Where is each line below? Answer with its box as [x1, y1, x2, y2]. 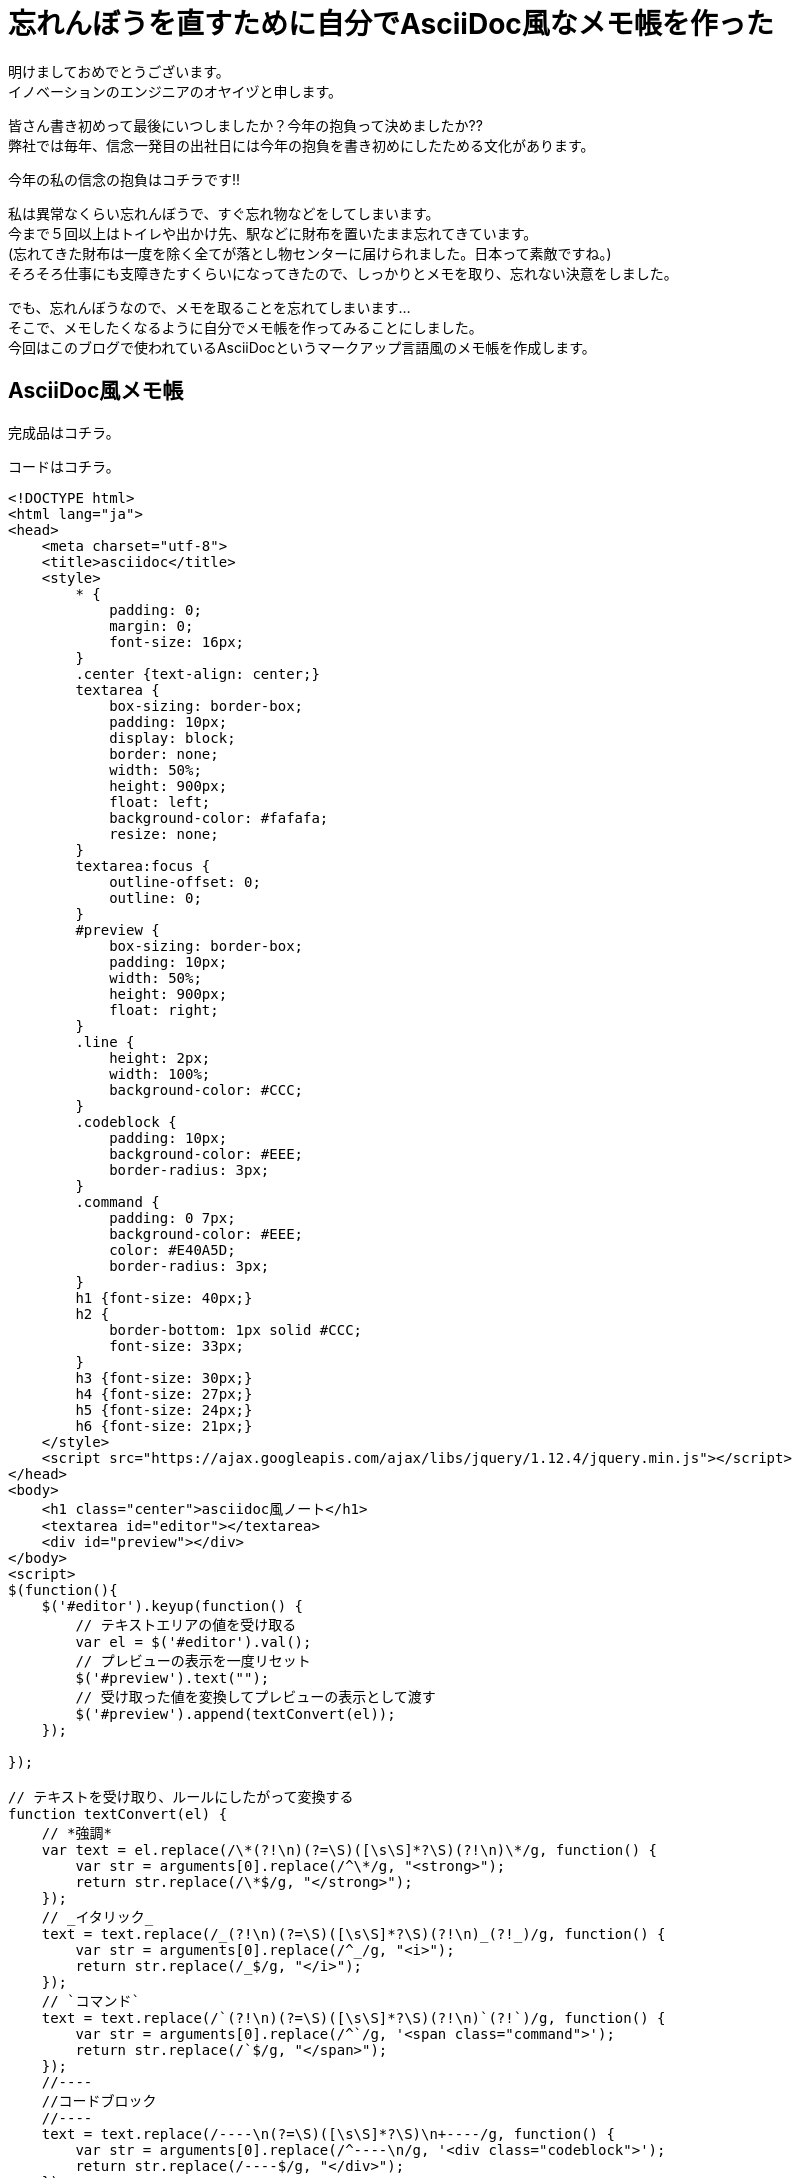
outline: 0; [109, 889, 202, 906]
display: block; [109, 729, 236, 746]
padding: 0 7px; [109, 1209, 236, 1226]
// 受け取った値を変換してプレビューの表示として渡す [75, 1688, 436, 1705]
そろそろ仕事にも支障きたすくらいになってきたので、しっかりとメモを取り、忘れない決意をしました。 [8, 264, 678, 282]
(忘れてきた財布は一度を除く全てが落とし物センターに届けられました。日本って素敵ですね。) [8, 244, 612, 262]
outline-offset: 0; [109, 873, 261, 890]
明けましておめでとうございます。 [8, 62, 230, 80]
